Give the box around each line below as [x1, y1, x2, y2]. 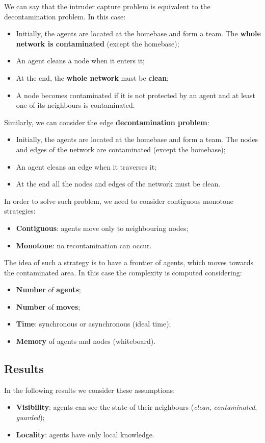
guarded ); [16, 412, 45, 423]
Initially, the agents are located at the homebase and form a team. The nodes [16, 134, 258, 145]
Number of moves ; [16, 301, 81, 312]
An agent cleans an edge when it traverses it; [16, 161, 157, 172]
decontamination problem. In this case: [4, 11, 126, 21]
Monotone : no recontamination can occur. [16, 240, 152, 250]
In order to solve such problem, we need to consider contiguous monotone [4, 195, 233, 206]
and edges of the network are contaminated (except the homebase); [16, 144, 226, 154]
